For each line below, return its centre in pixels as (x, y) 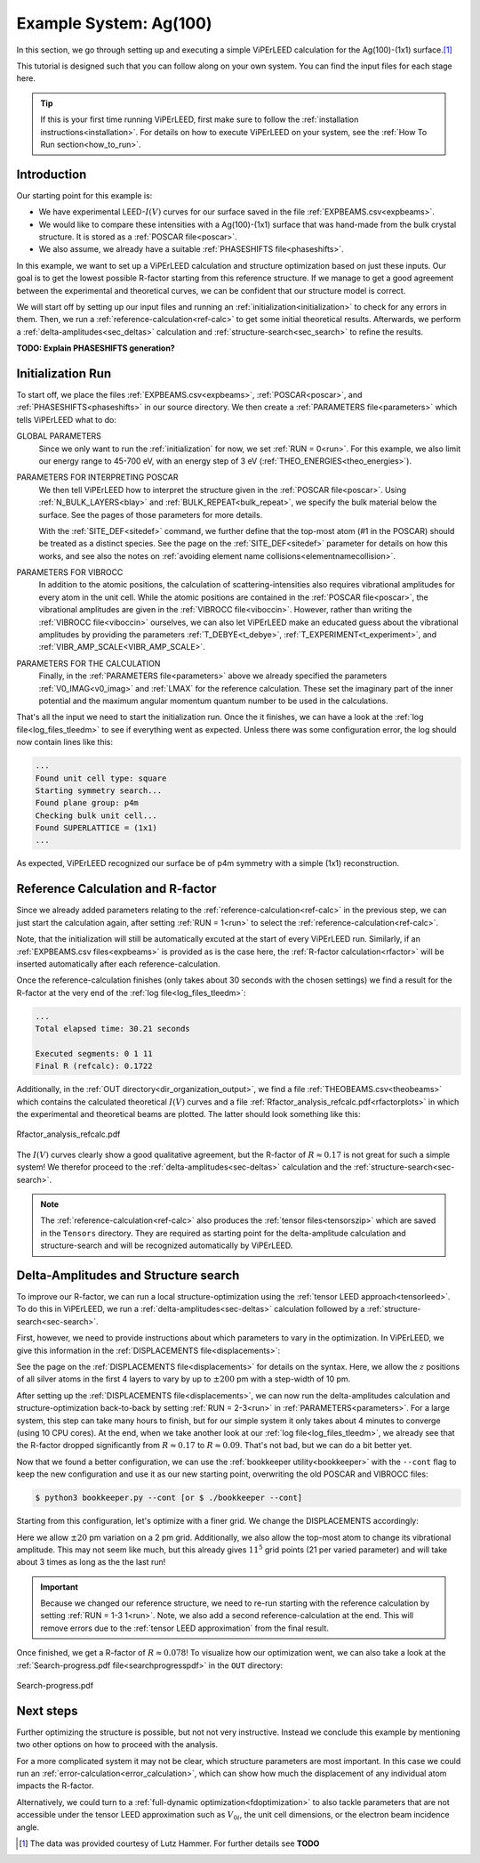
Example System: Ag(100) (114, 23)
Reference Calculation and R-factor (116, 889)
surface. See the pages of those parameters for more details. (151, 514)
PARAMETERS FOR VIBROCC (70, 572)
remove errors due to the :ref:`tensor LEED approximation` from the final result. (184, 1628)
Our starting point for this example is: (84, 195)
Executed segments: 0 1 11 (94, 1053)
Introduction (52, 174)
